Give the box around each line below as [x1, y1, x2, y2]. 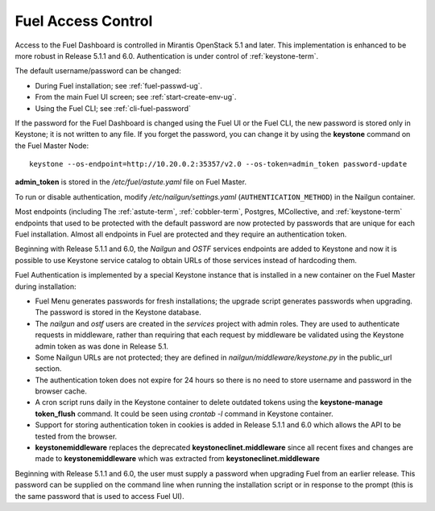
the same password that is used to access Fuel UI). [14, 491, 184, 501]
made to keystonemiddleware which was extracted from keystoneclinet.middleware [35, 454, 320, 464]
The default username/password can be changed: [14, 66, 181, 76]
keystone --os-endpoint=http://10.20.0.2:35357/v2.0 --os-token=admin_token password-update [29, 159, 408, 169]
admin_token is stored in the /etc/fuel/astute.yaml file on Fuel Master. [14, 177, 247, 187]
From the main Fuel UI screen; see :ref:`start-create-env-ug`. [35, 93, 237, 102]
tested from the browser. [35, 431, 118, 441]
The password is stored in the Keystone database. [35, 307, 201, 317]
